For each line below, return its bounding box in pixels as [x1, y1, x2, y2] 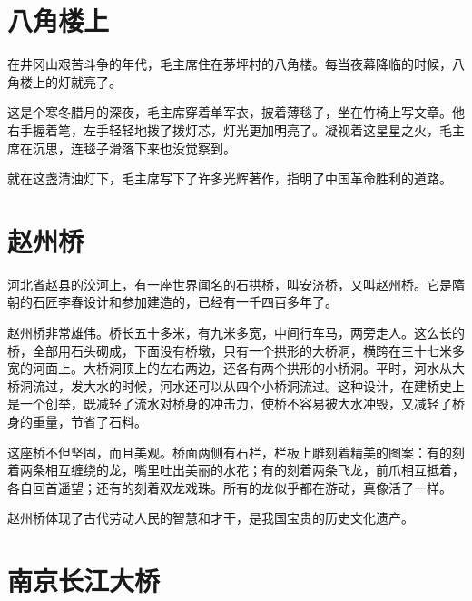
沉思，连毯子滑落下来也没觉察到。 [32, 138, 236, 157]
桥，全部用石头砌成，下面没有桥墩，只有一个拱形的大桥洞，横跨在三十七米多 [7, 340, 465, 360]
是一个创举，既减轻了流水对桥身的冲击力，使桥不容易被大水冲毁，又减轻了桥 [7, 394, 465, 413]
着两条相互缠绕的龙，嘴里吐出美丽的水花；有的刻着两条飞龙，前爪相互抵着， [7, 460, 465, 479]
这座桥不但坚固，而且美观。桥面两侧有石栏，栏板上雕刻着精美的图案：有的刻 [7, 442, 465, 461]
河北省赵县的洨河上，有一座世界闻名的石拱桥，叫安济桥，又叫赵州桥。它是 [7, 274, 452, 293]
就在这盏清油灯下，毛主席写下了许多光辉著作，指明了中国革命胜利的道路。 [7, 169, 452, 188]
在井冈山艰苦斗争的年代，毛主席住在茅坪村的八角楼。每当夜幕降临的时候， [7, 54, 452, 74]
